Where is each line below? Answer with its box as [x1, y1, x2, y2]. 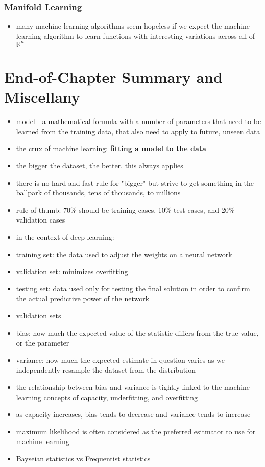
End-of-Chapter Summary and [4, 66, 223, 87]
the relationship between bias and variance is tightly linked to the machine [16, 381, 250, 392]
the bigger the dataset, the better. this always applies [16, 160, 183, 170]
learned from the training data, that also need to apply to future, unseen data [16, 126, 260, 136]
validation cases [16, 214, 65, 225]
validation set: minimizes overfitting [16, 266, 128, 277]
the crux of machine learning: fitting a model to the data [16, 143, 206, 154]
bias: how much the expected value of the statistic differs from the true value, [16, 327, 259, 338]
